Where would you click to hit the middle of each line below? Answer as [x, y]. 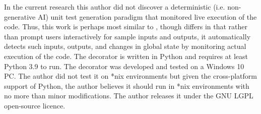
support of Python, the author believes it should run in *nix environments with [127, 85]
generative [20, 16]
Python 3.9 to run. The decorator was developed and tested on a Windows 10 [124, 66]
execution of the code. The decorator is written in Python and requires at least [126, 56]
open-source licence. [35, 105]
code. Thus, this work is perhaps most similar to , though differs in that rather [126, 26]
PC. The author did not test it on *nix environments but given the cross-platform [130, 76]
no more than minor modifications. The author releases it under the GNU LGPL [129, 96]
